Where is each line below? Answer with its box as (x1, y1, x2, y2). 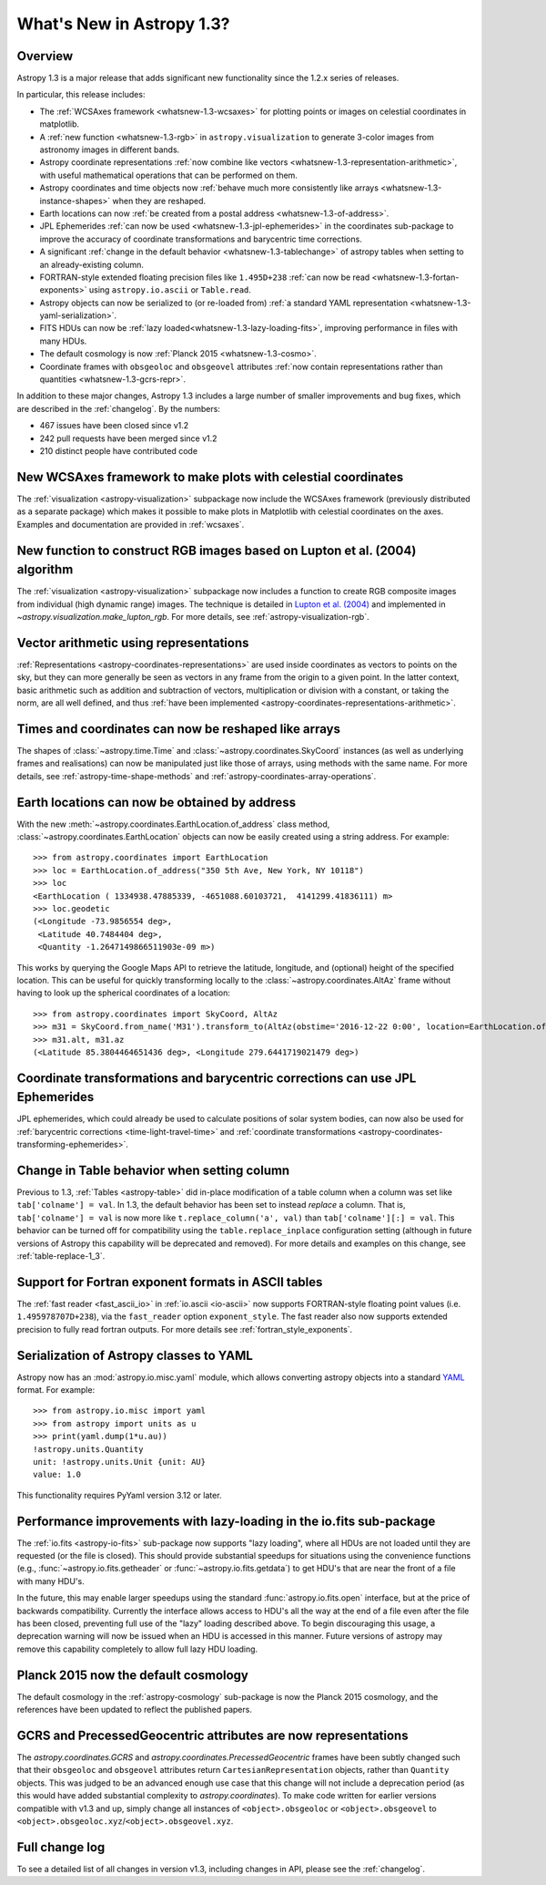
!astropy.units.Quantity (33, 1444, 144, 1454)
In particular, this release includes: (16, 89, 146, 100)
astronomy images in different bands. (39, 144, 180, 155)
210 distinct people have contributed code (39, 446, 198, 456)
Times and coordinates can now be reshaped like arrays (16, 721, 341, 736)
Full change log (16, 1839, 106, 1855)
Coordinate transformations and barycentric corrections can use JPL (16, 1070, 417, 1086)
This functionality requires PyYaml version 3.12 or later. (16, 1489, 222, 1500)
